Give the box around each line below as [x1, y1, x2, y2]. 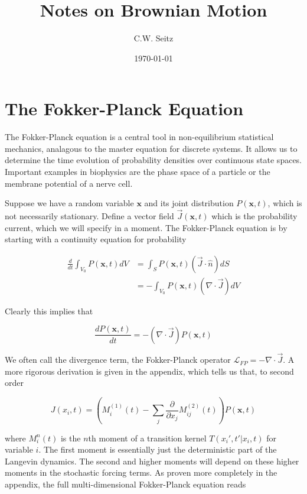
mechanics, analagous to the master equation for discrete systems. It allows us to [5, 142, 298, 154]
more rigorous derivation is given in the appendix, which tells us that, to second [5, 365, 294, 377]
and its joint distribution [144, 197, 234, 209]
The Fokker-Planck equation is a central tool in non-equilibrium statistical [5, 131, 274, 143]
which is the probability [211, 210, 298, 222]
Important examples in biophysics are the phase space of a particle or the [5, 165, 270, 178]
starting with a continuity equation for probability [5, 233, 187, 245]
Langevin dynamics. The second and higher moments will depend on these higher [5, 454, 299, 467]
